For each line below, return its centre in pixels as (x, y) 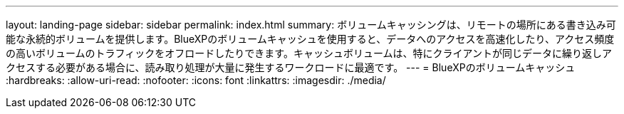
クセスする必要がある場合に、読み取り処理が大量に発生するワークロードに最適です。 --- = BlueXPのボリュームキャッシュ (291, 67)
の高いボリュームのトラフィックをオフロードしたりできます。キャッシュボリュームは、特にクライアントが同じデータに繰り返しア (309, 53)
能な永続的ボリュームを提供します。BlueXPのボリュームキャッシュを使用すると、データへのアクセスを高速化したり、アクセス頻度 (310, 39)
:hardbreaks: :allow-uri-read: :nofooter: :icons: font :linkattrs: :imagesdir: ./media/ (196, 80)
